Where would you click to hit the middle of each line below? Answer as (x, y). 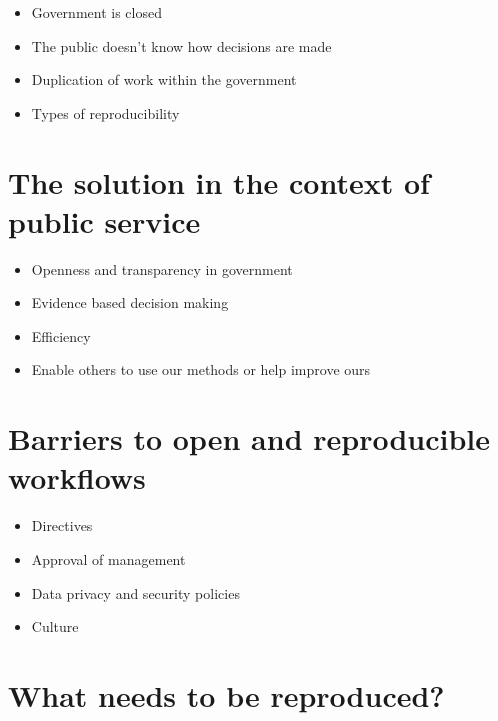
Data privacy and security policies (135, 592)
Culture (55, 626)
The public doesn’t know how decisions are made (181, 45)
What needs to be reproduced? (226, 694)
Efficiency (61, 335)
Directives (62, 525)
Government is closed (96, 12)
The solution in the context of (219, 181)
